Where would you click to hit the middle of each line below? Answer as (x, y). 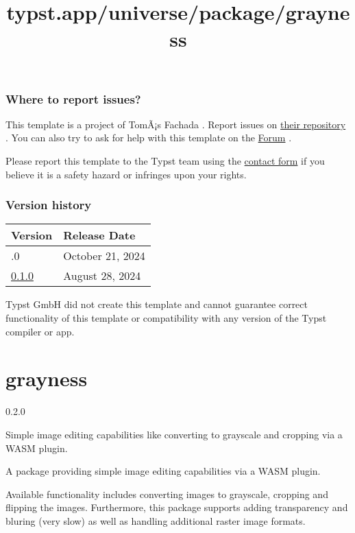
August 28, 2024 (102, 276)
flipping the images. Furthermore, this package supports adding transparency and (177, 507)
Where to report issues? (73, 98)
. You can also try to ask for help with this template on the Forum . (149, 138)
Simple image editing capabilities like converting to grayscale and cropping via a (174, 434)
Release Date (99, 235)
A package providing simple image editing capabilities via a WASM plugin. (163, 471)
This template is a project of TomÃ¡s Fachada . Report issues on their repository (176, 124)
